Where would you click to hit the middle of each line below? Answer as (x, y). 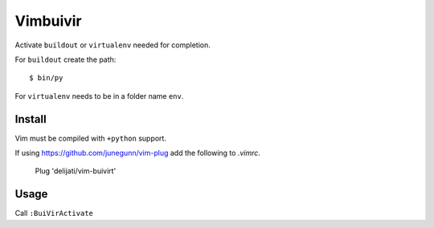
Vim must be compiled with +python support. (90, 138)
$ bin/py (46, 78)
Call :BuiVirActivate (54, 214)
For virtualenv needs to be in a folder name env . (99, 96)
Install (31, 119)
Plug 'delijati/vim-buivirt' (76, 171)
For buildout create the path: (66, 59)
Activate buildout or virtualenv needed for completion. (113, 45)
